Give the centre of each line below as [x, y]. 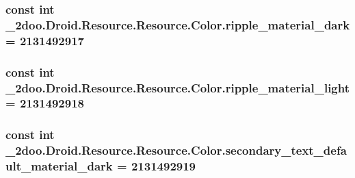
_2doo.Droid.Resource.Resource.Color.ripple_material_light [178, 87]
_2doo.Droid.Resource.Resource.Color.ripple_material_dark [178, 24]
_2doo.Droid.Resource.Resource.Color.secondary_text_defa [176, 150]
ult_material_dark [59, 166]
